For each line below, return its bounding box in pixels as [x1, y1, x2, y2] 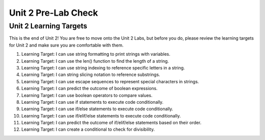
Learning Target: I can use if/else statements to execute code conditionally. [21, 106, 174, 112]
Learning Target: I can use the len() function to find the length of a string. [21, 58, 169, 64]
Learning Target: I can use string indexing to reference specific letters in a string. [21, 65, 185, 70]
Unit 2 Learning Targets [9, 22, 88, 30]
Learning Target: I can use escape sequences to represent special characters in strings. [21, 78, 199, 84]
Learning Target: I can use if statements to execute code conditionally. [21, 99, 164, 105]
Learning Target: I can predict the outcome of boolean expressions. [21, 86, 158, 92]
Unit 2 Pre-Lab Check [9, 7, 98, 18]
